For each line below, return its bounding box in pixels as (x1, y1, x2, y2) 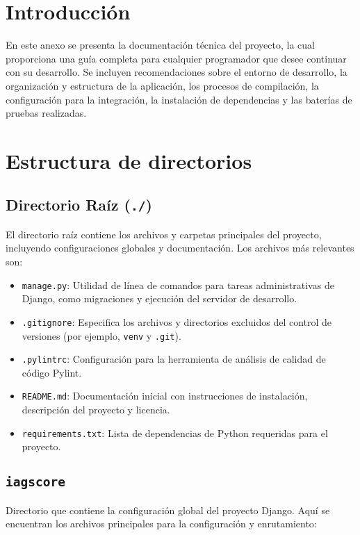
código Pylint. (22, 365, 82, 379)
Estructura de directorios (6, 146, 252, 174)
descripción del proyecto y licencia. (22, 402, 170, 417)
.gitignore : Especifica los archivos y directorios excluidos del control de (22, 314, 332, 329)
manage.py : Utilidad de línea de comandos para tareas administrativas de (22, 277, 334, 292)
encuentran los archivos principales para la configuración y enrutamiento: (6, 516, 317, 531)
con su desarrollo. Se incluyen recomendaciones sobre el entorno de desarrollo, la (6, 65, 347, 79)
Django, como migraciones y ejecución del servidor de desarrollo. (22, 291, 297, 306)
